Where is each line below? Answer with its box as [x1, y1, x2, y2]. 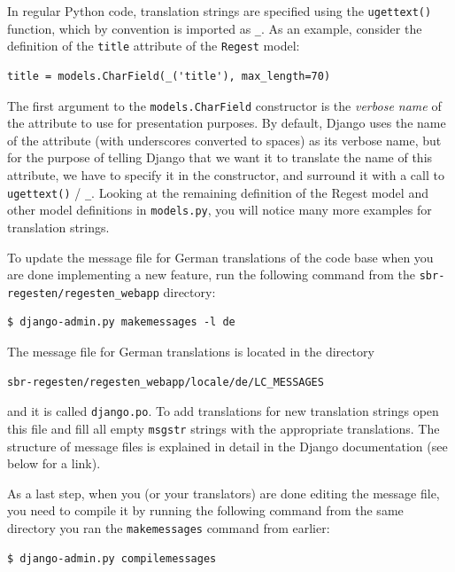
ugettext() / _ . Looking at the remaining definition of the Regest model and [7, 183, 428, 201]
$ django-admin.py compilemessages [7, 552, 217, 565]
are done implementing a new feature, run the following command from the [7, 265, 415, 284]
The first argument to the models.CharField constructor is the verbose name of [7, 96, 442, 114]
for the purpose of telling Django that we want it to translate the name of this [7, 148, 433, 167]
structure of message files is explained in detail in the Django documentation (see [7, 436, 448, 455]
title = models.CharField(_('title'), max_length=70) [7, 69, 331, 82]
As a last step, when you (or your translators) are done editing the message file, [7, 483, 440, 502]
